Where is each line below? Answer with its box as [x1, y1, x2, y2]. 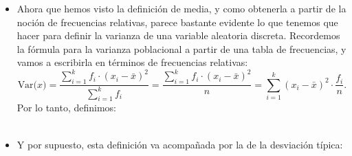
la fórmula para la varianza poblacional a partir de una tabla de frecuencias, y [16, 41, 346, 56]
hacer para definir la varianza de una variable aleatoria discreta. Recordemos [16, 28, 340, 43]
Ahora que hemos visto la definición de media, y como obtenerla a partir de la [16, 1, 346, 15]
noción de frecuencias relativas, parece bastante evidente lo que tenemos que [16, 14, 338, 29]
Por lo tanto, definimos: [16, 100, 117, 115]
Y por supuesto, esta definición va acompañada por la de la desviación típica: [16, 137, 343, 151]
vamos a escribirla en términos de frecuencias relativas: [16, 55, 248, 69]
